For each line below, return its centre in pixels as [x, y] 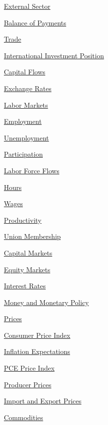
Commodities [24, 417]
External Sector [27, 6]
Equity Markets [27, 269]
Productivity [23, 220]
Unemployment [27, 137]
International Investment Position [54, 55]
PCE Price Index [29, 368]
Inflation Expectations [37, 351]
